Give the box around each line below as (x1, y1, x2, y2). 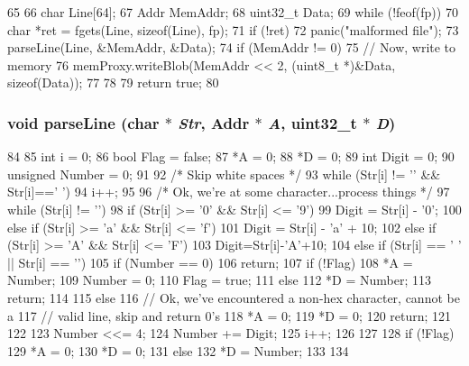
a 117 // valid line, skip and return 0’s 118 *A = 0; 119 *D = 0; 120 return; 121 (7, 306, 452, 325)
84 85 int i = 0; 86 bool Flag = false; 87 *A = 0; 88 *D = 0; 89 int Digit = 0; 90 (7, 147, 455, 166)
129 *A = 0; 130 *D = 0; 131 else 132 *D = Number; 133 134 (7, 341, 349, 360)
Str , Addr (178, 111, 250, 133)
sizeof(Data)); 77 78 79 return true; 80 (7, 73, 219, 92)
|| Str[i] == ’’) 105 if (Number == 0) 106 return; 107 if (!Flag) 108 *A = (7, 252, 413, 271)
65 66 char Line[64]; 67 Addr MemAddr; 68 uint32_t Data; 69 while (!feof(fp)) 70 (7, 3, 458, 21)
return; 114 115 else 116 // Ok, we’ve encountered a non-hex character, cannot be (7, 288, 460, 307)
